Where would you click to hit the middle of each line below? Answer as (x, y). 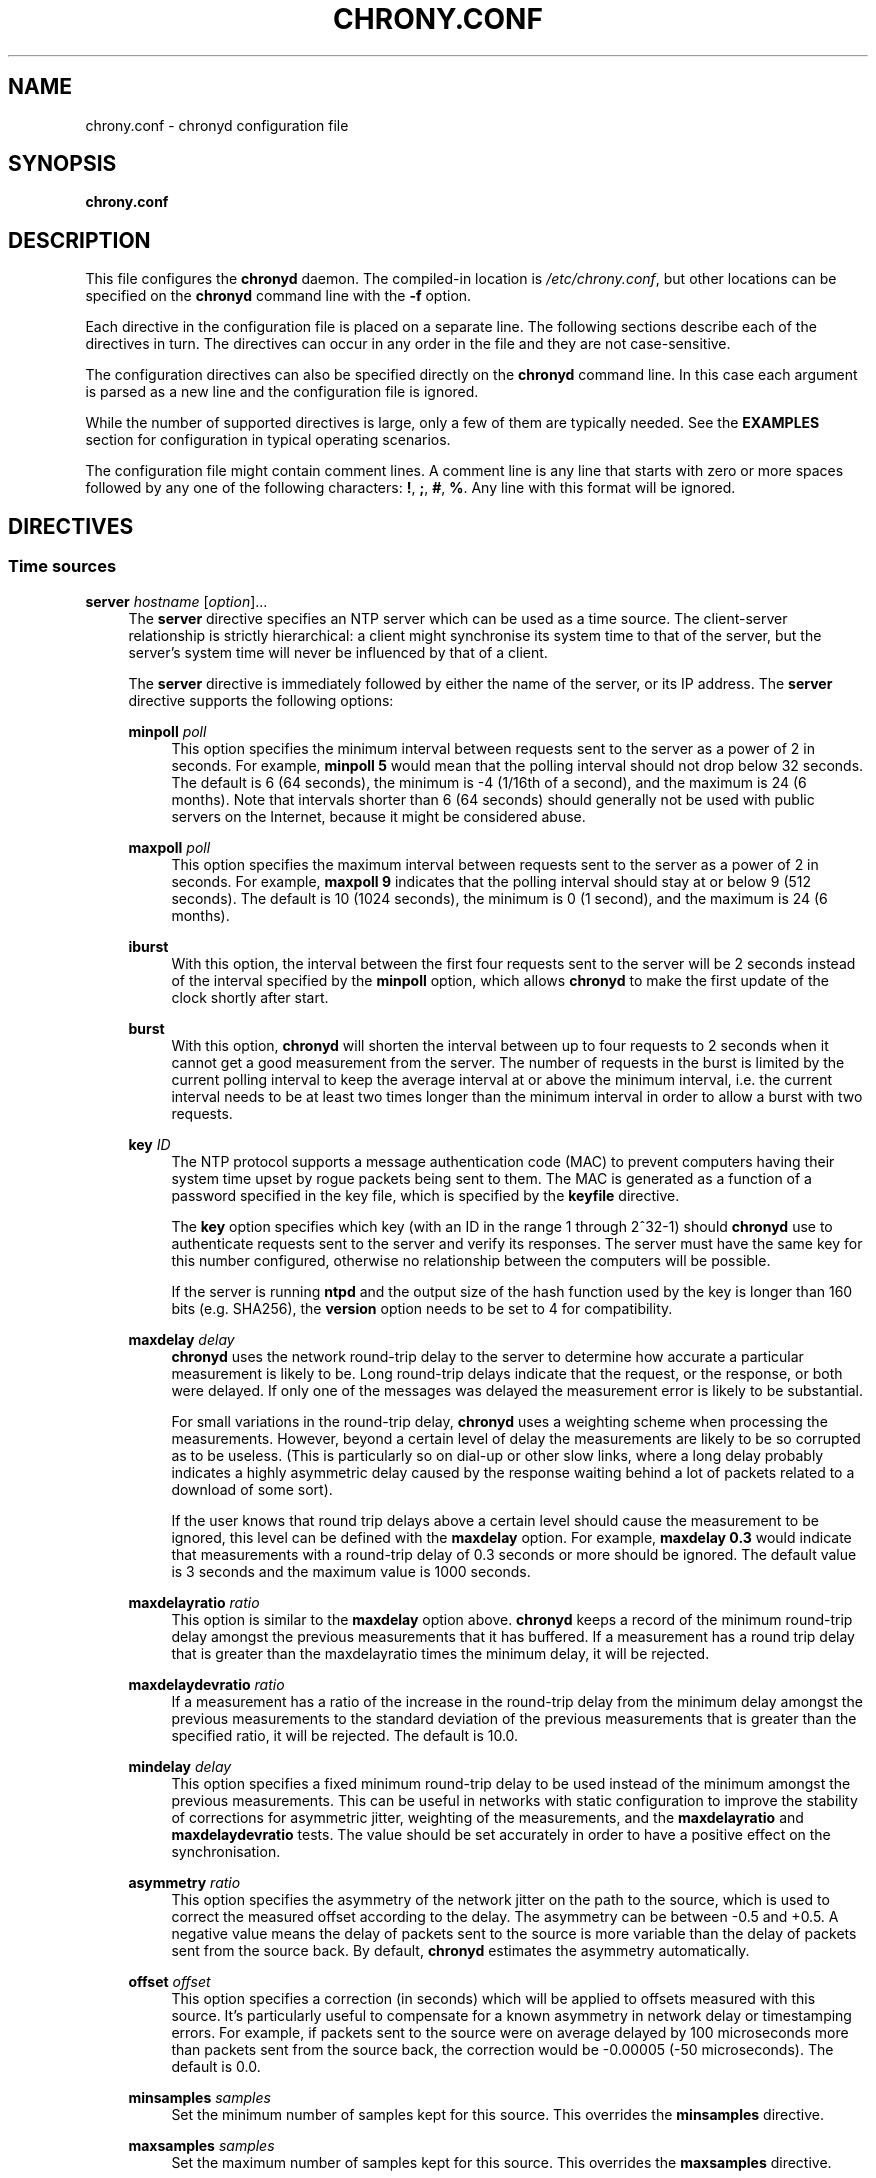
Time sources (62, 566)
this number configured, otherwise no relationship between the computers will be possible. (471, 1260)
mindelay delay (180, 1766)
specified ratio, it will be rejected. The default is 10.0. (345, 1735)
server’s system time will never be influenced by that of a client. (338, 652)
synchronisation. (226, 1851)
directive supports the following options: (261, 700)
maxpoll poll (169, 847)
